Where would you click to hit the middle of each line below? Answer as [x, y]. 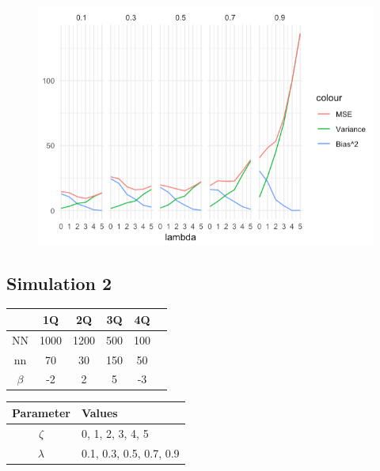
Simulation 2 [59, 283]
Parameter [41, 412]
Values [99, 412]
